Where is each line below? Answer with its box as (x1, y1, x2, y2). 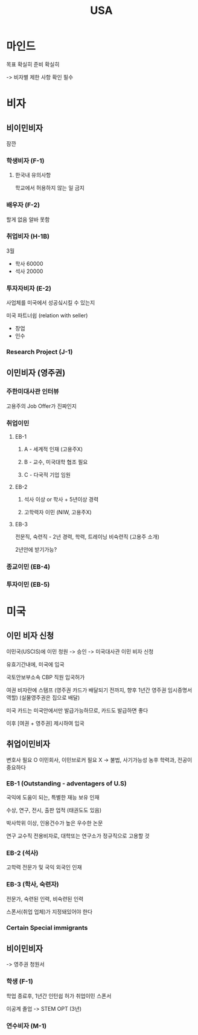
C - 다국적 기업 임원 (24, 471, 71, 479)
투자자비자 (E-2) (6, 284, 52, 292)
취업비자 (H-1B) (6, 232, 50, 240)
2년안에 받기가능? (14, 546, 57, 553)
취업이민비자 (6, 739, 50, 749)
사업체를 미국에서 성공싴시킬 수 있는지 (6, 299, 95, 306)
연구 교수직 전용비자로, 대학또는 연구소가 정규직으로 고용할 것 (6, 832, 150, 839)
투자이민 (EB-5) (6, 580, 50, 588)
